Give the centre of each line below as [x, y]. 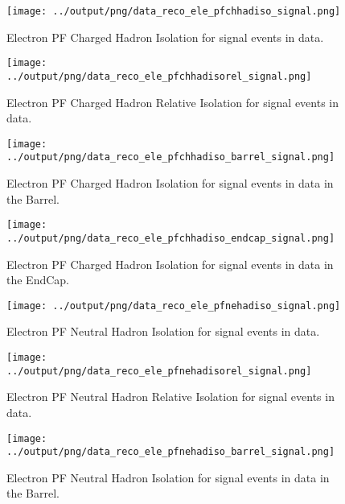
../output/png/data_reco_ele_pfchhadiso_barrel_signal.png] [171, 157]
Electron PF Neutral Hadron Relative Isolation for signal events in [170, 397]
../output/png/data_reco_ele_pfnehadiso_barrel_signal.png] [171, 452]
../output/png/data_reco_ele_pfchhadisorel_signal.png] [159, 76]
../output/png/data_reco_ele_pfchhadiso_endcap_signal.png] [171, 238]
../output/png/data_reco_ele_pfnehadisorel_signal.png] [159, 371]
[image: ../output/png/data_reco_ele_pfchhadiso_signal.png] [174, 11]
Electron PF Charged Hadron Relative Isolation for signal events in [173, 102]
